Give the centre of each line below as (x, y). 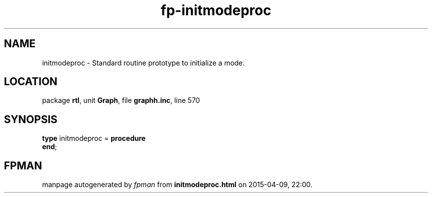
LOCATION (31, 82)
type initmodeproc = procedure (94, 138)
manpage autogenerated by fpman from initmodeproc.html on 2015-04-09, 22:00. (177, 185)
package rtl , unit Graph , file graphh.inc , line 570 (121, 100)
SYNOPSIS (31, 119)
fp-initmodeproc (216, 10)
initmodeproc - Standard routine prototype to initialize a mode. (144, 63)
